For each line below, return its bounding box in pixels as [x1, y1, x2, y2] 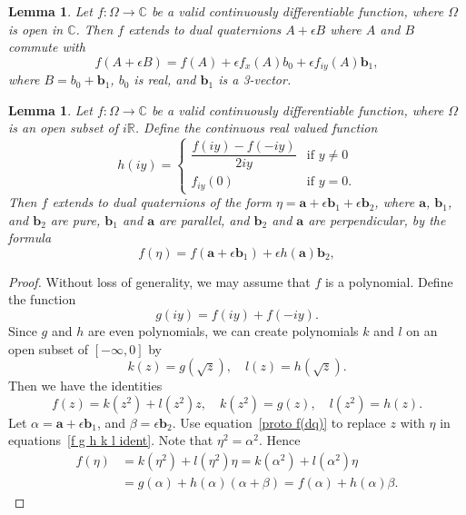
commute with [8, 37, 85, 56]
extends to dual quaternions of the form [52, 193, 272, 212]
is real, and [134, 70, 196, 89]
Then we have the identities [8, 376, 163, 395]
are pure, [50, 210, 101, 229]
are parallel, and [158, 210, 250, 229]
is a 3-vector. [218, 70, 292, 89]
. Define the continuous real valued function [134, 118, 378, 137]
